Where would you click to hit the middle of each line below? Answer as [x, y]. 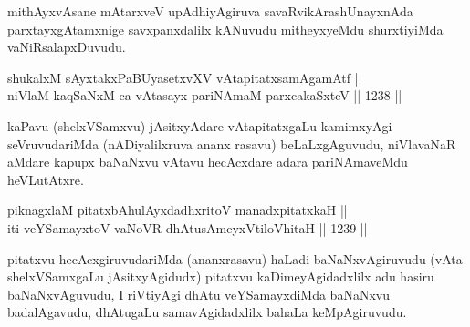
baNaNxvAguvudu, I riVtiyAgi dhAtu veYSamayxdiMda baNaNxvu [198, 294]
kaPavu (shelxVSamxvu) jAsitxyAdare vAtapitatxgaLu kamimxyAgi [200, 125]
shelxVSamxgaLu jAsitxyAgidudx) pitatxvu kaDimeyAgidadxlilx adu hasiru [221, 276]
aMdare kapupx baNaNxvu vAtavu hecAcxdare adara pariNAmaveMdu [208, 162]
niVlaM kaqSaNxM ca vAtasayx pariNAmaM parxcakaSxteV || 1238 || [205, 95]
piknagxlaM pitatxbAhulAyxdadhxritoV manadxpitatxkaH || [178, 210]
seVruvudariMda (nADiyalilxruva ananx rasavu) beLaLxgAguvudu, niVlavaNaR [232, 143]
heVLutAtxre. [46, 179]
